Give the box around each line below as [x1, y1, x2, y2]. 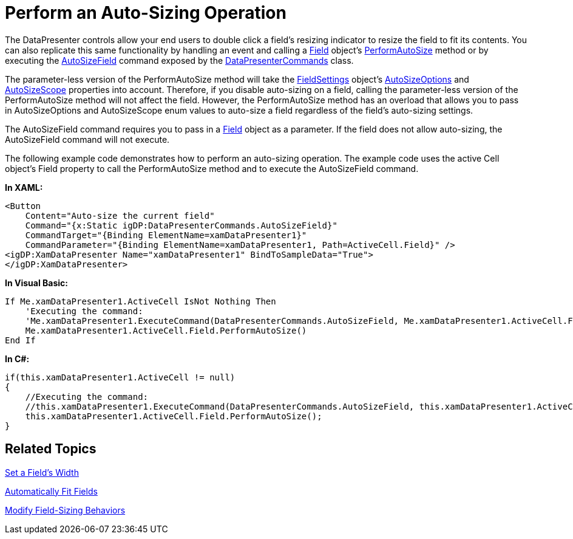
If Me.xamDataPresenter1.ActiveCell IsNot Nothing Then [5, 296, 276, 306]
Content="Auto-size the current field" [25, 210, 215, 221]
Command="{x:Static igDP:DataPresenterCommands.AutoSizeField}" [25, 220, 337, 230]
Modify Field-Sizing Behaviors [5, 504, 126, 515]
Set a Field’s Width [5, 467, 79, 478]
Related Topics [5, 441, 97, 457]
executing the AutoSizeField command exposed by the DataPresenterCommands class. [5, 55, 354, 66]
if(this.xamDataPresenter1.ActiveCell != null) [5, 372, 236, 382]
